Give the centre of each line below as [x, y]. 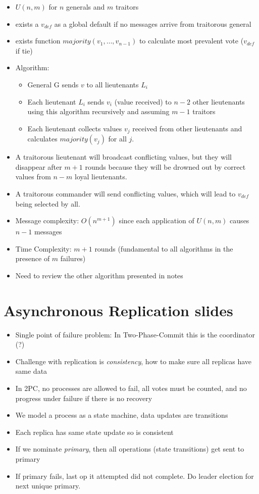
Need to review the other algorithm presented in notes [99, 275]
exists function [38, 41]
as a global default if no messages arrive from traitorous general [153, 23]
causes [240, 220]
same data [31, 371]
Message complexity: [47, 220]
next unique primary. [48, 486]
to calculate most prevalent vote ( [191, 41]
